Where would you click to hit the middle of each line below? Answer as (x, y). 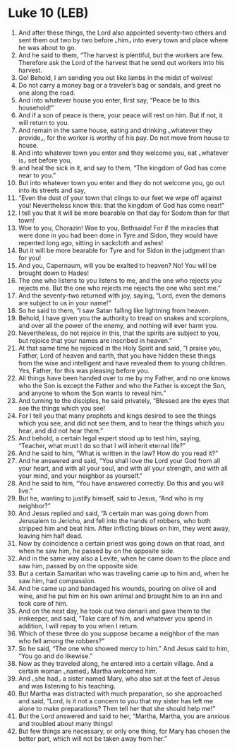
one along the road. (47, 93)
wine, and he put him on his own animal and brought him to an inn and (120, 596)
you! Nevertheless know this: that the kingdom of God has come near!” (121, 205)
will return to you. (44, 122)
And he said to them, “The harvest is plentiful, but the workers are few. (121, 55)
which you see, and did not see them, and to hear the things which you (121, 423)
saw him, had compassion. (57, 580)
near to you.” (37, 175)
